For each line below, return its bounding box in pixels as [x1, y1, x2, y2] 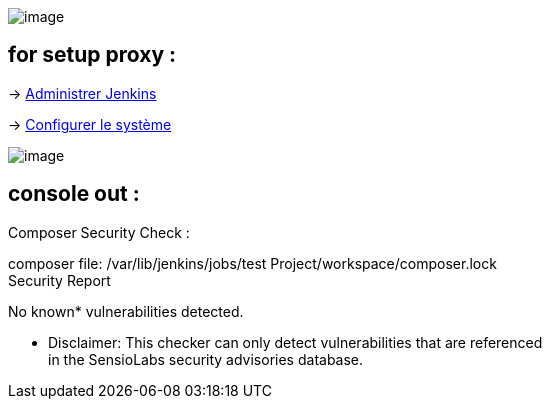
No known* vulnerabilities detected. [8, 302, 244, 320]
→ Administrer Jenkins [8, 84, 157, 102]
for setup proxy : [8, 42, 177, 68]
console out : [8, 181, 140, 207]
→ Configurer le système [8, 115, 172, 133]
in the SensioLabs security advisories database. [48, 350, 364, 368]
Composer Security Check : [8, 223, 190, 241]
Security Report [8, 271, 111, 289]
